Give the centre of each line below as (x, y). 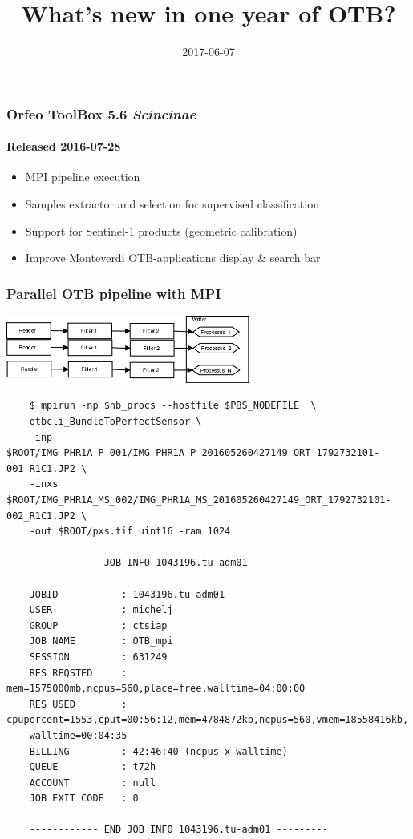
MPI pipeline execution (83, 177)
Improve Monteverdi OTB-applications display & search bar (173, 258)
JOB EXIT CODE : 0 (84, 799)
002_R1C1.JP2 (41, 516)
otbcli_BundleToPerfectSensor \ (115, 422)
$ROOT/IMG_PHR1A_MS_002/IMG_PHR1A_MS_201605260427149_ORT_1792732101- (199, 500)
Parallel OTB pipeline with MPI (114, 293)
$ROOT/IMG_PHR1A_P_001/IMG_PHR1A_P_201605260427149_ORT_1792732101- (193, 453)
